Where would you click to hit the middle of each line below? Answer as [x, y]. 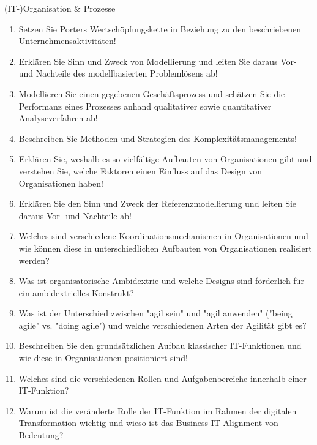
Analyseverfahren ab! [58, 118]
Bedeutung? [41, 435]
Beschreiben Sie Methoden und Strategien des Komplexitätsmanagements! [158, 138]
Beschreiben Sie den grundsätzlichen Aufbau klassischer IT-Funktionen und [160, 346]
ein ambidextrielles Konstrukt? [76, 292]
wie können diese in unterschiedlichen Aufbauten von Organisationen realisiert [165, 248]
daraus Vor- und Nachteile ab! [75, 215]
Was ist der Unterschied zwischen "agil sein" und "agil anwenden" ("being [155, 313]
